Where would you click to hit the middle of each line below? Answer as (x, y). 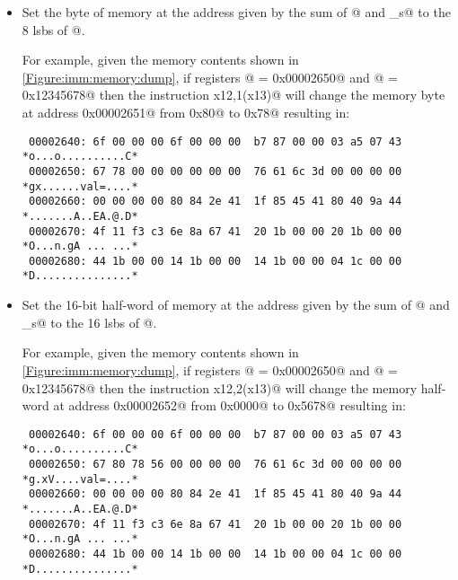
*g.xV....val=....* (80, 479)
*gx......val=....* (80, 186)
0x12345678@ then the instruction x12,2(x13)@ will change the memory (220, 387)
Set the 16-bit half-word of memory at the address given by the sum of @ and (236, 305)
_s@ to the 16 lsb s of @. (89, 322)
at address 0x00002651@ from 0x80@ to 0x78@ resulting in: (186, 112)
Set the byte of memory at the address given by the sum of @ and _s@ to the (236, 12)
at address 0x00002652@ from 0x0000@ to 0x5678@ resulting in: (229, 405)
